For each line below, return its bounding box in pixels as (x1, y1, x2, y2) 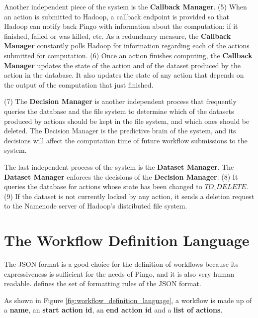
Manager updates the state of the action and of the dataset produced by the (4, 60, 241, 70)
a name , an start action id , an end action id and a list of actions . (4, 305, 223, 315)
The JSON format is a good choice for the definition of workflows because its (4, 259, 239, 269)
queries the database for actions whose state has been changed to (4, 181, 202, 192)
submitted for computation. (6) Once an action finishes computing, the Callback (4, 50, 253, 60)
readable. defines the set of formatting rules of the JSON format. (4, 278, 201, 289)
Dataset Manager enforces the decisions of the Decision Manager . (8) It (4, 171, 238, 182)
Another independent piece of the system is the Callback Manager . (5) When (4, 1, 247, 11)
